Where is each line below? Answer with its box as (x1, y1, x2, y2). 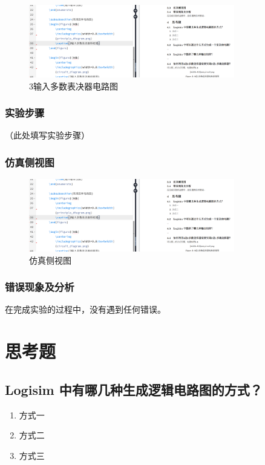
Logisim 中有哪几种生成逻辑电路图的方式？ (5, 380, 263, 398)
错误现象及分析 (5, 279, 74, 294)
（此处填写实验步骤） (5, 129, 90, 141)
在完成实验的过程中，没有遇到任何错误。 (5, 303, 166, 316)
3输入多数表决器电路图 (29, 79, 118, 92)
